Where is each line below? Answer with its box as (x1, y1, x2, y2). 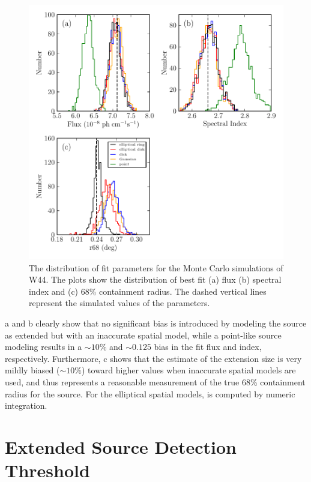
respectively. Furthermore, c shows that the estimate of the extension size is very (5, 352, 302, 364)
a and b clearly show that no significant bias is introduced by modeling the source (5, 316, 307, 329)
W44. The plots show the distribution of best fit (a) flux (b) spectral (29, 273, 282, 286)
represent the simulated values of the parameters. (29, 297, 210, 309)
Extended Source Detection (5, 434, 237, 459)
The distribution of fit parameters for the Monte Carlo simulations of (29, 261, 283, 274)
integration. (5, 399, 47, 412)
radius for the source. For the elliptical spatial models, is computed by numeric (5, 387, 295, 400)
